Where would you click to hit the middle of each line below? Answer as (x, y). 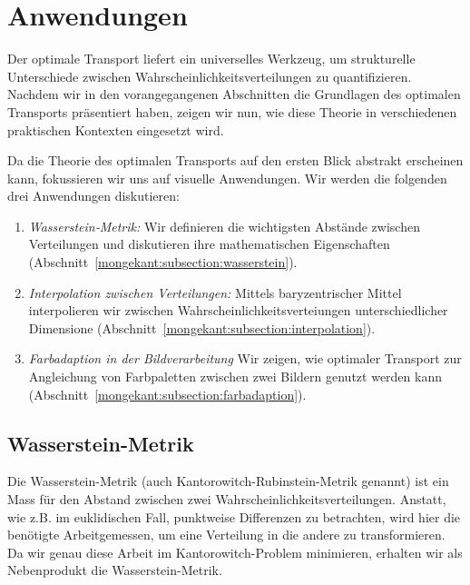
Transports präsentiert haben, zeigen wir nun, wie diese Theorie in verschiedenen (232, 111)
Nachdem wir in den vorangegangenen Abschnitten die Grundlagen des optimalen (234, 94)
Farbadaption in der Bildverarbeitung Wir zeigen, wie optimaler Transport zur (245, 358)
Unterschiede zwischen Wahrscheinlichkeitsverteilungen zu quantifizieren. (210, 76)
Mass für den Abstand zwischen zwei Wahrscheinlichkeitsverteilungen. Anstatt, (227, 499)
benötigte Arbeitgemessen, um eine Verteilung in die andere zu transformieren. (226, 535)
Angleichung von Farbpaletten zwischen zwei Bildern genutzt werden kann (235, 377)
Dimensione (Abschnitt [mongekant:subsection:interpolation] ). (202, 327)
